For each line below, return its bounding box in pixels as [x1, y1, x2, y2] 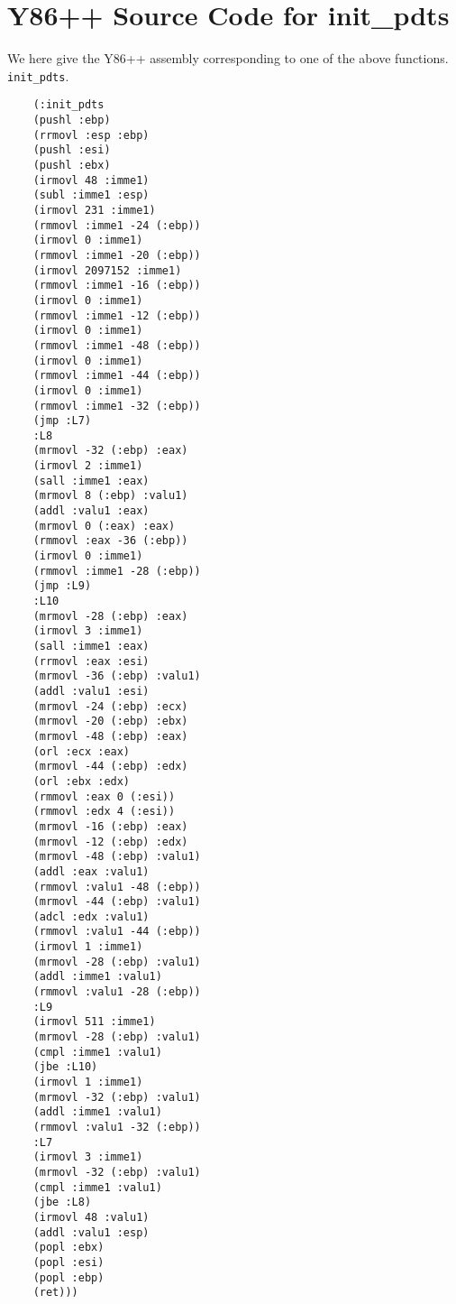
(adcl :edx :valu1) [32, 910, 150, 923]
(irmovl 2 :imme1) [32, 459, 143, 473]
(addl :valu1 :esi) [32, 684, 150, 698]
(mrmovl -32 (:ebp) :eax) [32, 444, 188, 458]
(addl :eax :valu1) [32, 865, 150, 878]
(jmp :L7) [32, 414, 92, 428]
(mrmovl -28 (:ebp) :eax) [32, 609, 188, 623]
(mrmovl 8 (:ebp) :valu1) [32, 489, 188, 503]
